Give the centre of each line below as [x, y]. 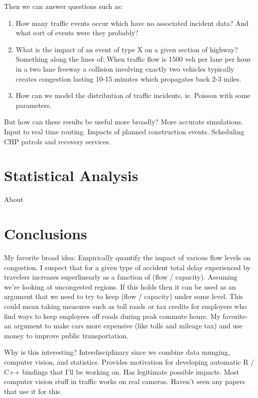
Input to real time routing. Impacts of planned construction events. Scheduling [124, 131]
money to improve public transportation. [66, 335]
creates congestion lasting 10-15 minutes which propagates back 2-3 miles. [129, 78]
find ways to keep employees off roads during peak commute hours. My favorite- [126, 316]
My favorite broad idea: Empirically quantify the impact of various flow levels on [128, 257]
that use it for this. [33, 391]
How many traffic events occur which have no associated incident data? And [132, 23]
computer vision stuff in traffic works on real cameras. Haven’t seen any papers [125, 381]
